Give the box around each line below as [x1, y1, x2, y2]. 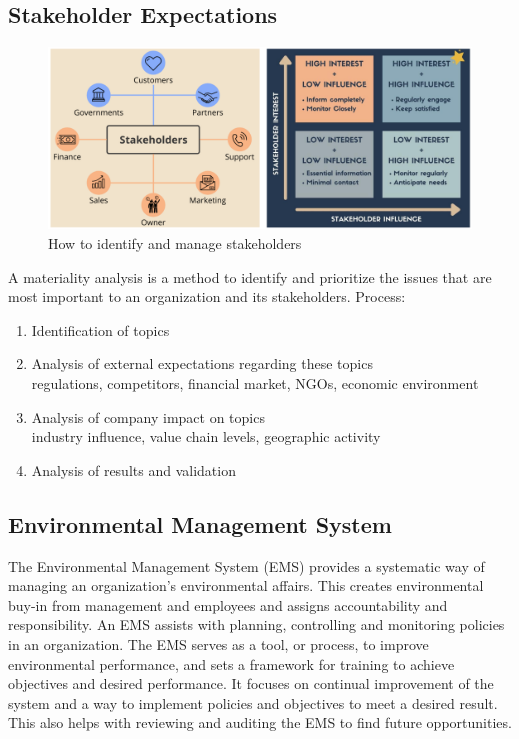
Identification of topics [31, 319, 170, 340]
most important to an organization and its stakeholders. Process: [8, 286, 406, 307]
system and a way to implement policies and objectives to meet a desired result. [8, 692, 498, 713]
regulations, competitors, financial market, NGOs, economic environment [31, 372, 479, 393]
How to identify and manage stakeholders [48, 232, 302, 253]
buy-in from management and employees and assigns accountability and [8, 594, 448, 615]
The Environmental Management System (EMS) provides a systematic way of [8, 555, 485, 576]
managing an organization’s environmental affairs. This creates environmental [8, 575, 484, 596]
